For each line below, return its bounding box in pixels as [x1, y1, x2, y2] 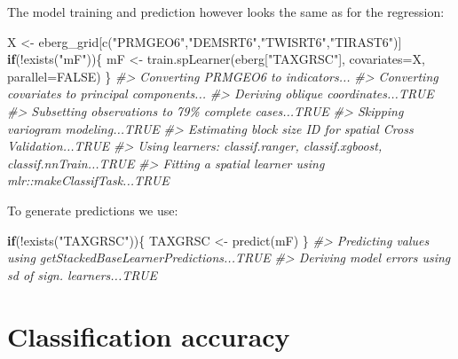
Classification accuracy [7, 317, 290, 354]
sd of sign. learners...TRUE [7, 265, 157, 284]
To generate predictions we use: [7, 200, 178, 219]
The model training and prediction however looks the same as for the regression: [7, 3, 445, 20]
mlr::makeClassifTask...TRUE [7, 171, 170, 190]
